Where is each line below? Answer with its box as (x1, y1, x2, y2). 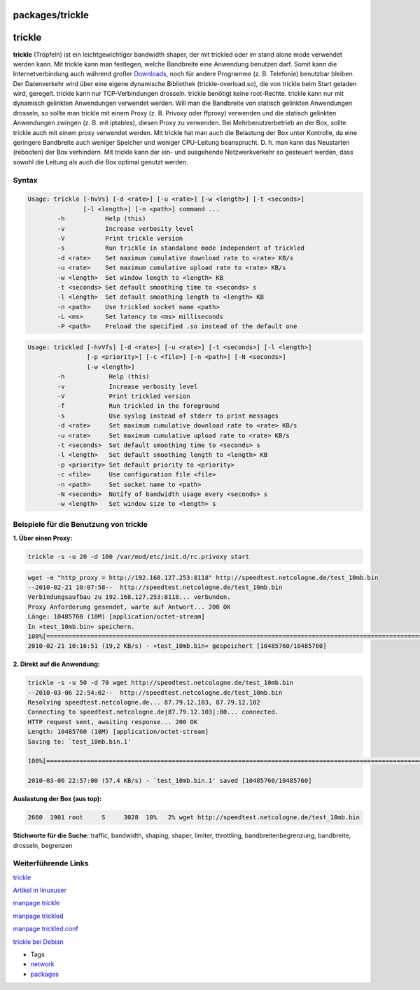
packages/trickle (13, 9, 89, 21)
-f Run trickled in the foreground (57, 402, 220, 410)
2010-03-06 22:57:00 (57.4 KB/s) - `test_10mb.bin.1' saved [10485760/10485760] (27, 777, 312, 785)
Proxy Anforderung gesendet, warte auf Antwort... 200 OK (27, 602, 231, 611)
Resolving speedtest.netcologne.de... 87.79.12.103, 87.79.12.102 (27, 698, 260, 707)
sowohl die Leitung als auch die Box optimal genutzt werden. (13, 157, 188, 166)
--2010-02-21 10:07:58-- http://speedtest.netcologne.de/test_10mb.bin (27, 583, 283, 591)
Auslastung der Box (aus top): (13, 795, 102, 803)
